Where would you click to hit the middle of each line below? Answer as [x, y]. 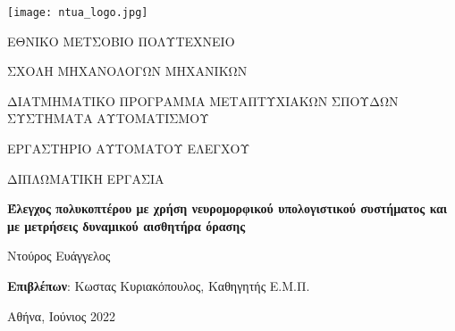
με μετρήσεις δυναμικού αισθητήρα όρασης [126, 225]
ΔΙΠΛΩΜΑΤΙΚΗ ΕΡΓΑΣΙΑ [86, 178]
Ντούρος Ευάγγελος [59, 256]
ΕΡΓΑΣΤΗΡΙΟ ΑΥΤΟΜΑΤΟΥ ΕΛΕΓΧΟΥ [129, 149]
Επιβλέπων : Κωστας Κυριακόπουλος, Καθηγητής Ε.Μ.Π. [159, 285]
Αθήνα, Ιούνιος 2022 [62, 315]
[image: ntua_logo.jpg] [78, 12]
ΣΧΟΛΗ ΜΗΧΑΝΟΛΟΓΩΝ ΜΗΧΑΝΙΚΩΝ [127, 71]
